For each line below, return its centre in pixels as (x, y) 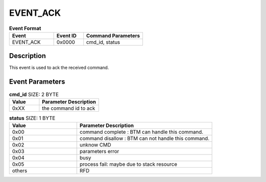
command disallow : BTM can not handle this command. (144, 139)
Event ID (67, 35)
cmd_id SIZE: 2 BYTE (34, 94)
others (19, 171)
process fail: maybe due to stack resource (128, 164)
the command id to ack (69, 108)
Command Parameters (113, 35)
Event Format (25, 28)
